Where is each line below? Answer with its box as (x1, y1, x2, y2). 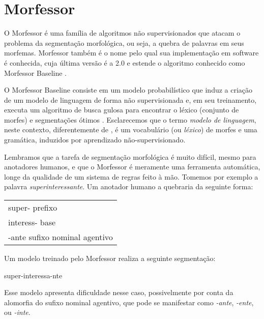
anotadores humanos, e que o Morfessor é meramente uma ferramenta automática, (4, 161, 260, 172)
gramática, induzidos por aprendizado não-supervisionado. (4, 134, 186, 145)
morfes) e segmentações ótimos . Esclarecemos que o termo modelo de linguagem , (4, 114, 256, 125)
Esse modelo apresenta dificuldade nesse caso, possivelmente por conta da (4, 287, 233, 298)
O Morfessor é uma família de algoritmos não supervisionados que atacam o (4, 27, 241, 38)
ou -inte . (4, 307, 31, 317)
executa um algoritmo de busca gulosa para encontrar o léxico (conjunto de (4, 104, 239, 115)
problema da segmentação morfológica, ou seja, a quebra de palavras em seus (4, 37, 244, 48)
